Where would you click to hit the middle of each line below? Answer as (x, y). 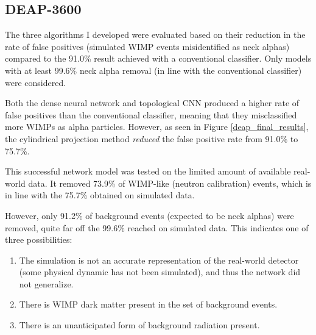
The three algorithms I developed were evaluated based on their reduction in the (155, 34)
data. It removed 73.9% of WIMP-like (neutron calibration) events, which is (170, 183)
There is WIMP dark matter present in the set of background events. (148, 304)
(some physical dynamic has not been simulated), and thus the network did (160, 272)
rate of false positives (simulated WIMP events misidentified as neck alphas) (147, 46)
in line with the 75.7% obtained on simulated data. (100, 195)
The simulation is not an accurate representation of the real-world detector (159, 260)
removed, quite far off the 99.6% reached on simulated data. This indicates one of (157, 227)
